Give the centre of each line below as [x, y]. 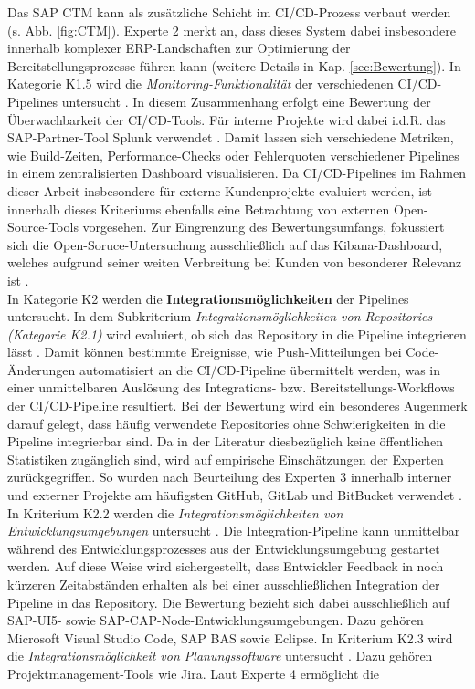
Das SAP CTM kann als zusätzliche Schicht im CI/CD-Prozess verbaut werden [229, 12]
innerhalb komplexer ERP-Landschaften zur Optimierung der [179, 48]
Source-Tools [43, 227]
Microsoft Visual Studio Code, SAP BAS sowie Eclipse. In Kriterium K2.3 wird [230, 637]
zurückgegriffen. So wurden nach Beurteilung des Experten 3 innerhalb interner [230, 477]
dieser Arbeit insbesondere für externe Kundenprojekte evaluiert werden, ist [220, 190]
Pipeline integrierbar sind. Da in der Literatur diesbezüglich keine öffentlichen [226, 441]
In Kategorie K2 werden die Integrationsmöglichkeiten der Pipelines [208, 298]
